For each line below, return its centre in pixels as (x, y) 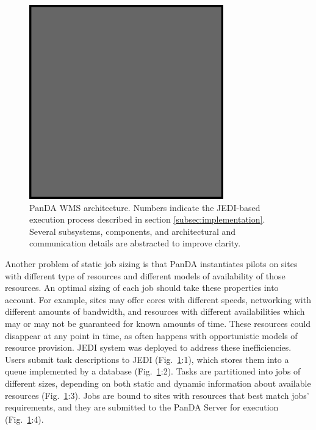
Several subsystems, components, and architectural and (133, 231)
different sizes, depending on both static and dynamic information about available (158, 383)
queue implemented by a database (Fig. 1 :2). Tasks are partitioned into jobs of (153, 371)
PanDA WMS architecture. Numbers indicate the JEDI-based (145, 207)
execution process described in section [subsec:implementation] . (147, 219)
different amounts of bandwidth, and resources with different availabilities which (155, 311)
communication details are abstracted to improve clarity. (135, 243)
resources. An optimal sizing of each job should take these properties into (142, 288)
